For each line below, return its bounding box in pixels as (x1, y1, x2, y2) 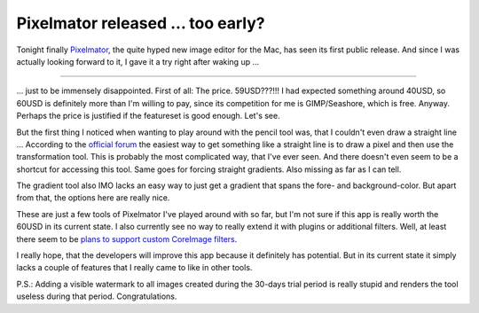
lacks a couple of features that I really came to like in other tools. (16, 262, 253, 273)
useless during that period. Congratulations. (16, 291, 177, 301)
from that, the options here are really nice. (16, 192, 170, 203)
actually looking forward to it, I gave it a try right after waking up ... (16, 56, 260, 67)
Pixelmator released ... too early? (16, 13, 265, 33)
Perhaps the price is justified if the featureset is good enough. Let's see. (16, 111, 280, 121)
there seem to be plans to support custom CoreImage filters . (16, 233, 238, 244)
